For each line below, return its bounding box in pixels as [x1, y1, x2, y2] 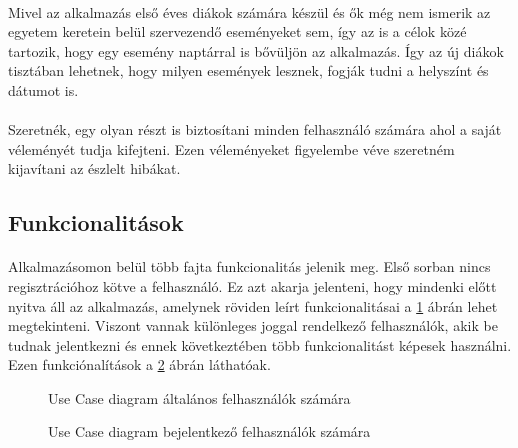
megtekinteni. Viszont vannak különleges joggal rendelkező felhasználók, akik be [8, 315, 498, 336]
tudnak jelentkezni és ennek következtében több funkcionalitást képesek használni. [8, 334, 512, 355]
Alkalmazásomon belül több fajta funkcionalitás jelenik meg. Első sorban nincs [8, 256, 491, 277]
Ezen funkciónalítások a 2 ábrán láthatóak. [8, 354, 271, 375]
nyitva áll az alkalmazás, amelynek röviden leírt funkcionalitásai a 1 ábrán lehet [8, 295, 498, 316]
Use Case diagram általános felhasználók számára [48, 387, 351, 408]
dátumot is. [8, 79, 79, 100]
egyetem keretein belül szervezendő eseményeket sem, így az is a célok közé [8, 21, 467, 42]
